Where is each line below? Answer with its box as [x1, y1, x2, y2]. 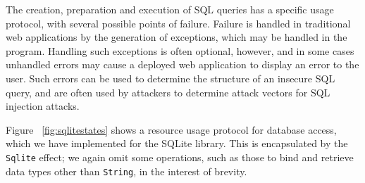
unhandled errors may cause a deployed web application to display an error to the [6, 57, 359, 72]
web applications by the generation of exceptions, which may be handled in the [6, 30, 347, 44]
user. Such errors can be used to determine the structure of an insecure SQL [6, 70, 335, 85]
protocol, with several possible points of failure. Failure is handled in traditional [6, 15, 351, 30]
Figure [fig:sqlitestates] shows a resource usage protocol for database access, [6, 122, 337, 137]
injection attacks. [6, 99, 80, 113]
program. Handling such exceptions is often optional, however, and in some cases [6, 43, 354, 58]
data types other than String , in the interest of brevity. [6, 163, 247, 178]
